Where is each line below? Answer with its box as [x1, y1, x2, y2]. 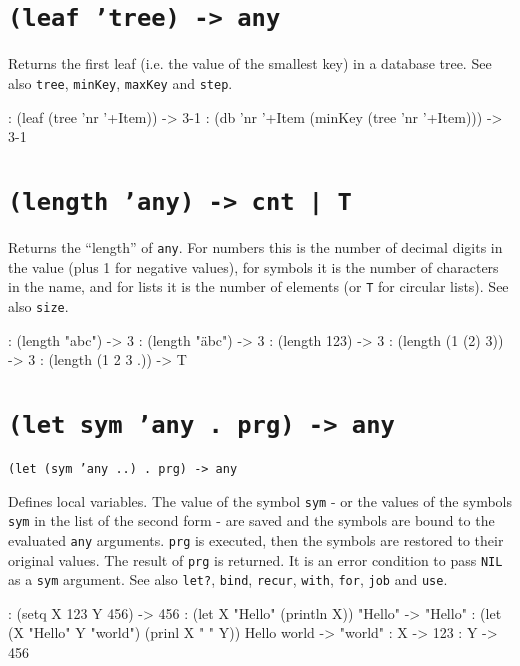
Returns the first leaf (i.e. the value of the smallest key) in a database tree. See [8, 53, 492, 74]
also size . [8, 295, 69, 316]
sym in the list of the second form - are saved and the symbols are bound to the [8, 510, 495, 531]
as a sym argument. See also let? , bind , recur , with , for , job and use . [8, 569, 448, 590]
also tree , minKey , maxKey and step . [8, 72, 233, 93]
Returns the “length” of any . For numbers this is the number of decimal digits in [8, 236, 503, 257]
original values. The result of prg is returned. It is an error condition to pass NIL [8, 549, 503, 570]
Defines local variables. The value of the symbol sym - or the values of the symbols [8, 490, 513, 511]
